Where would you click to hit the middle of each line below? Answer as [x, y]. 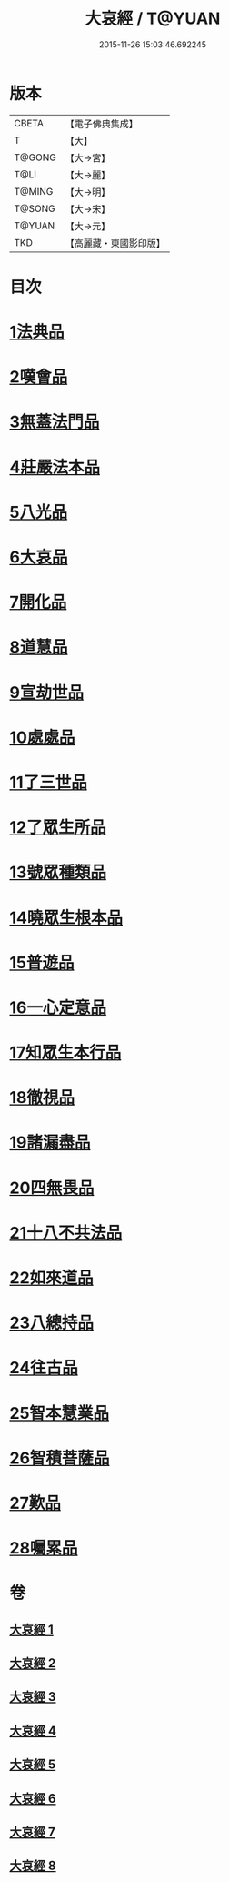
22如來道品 [51, 1278]
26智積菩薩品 [60, 1458]
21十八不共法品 [66, 1233]
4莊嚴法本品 [55, 467]
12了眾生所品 [58, 828]
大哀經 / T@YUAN [153, 19]
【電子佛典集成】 [101, 124]
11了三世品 [49, 782]
